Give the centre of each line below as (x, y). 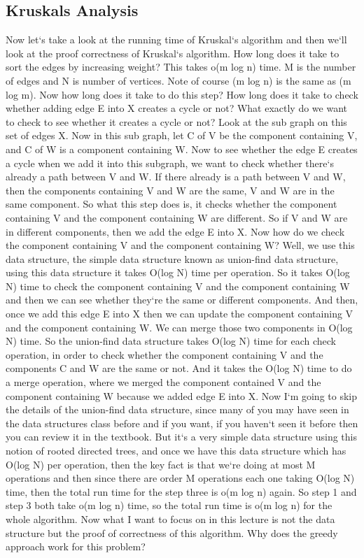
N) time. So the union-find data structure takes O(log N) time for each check (171, 341)
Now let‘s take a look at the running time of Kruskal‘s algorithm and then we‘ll (176, 40)
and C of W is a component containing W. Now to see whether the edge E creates (182, 149)
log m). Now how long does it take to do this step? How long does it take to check (182, 94)
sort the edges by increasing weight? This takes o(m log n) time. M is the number (181, 67)
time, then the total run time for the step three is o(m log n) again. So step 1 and (181, 491)
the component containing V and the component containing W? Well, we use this (180, 245)
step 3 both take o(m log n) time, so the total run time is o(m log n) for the (169, 505)
